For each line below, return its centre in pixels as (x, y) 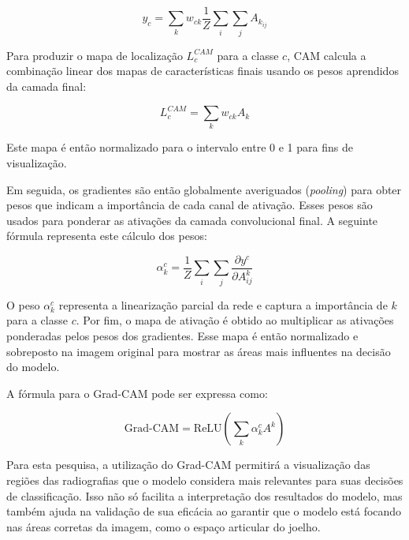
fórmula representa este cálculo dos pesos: (107, 236)
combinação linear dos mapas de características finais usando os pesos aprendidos (203, 71)
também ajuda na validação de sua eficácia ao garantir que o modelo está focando (204, 511)
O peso (23, 304)
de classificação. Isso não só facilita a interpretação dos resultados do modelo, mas (204, 495)
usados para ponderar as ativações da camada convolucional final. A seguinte (192, 220)
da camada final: (46, 86)
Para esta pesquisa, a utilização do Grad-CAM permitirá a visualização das (188, 465)
